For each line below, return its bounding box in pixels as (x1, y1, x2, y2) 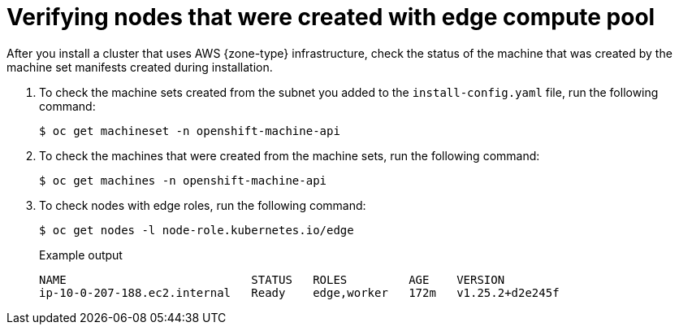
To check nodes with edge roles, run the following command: (39, 198, 366, 212)
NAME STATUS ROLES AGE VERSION (39, 272, 505, 286)
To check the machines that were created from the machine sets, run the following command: (39, 148, 540, 163)
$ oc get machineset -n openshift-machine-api (39, 124, 340, 137)
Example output (39, 247, 123, 262)
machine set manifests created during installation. (6, 59, 273, 74)
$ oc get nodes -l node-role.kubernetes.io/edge (39, 223, 354, 237)
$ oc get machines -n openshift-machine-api (39, 173, 327, 187)
